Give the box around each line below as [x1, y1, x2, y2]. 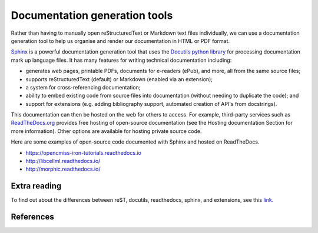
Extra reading [11, 181, 62, 191]
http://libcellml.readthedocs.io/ [25, 158, 101, 165]
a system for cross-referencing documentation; [25, 84, 141, 91]
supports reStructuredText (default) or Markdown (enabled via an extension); [25, 75, 213, 82]
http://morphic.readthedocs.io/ [25, 165, 101, 173]
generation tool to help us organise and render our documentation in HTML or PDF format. [11, 37, 230, 44]
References [11, 212, 54, 222]
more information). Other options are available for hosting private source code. [11, 127, 202, 135]
